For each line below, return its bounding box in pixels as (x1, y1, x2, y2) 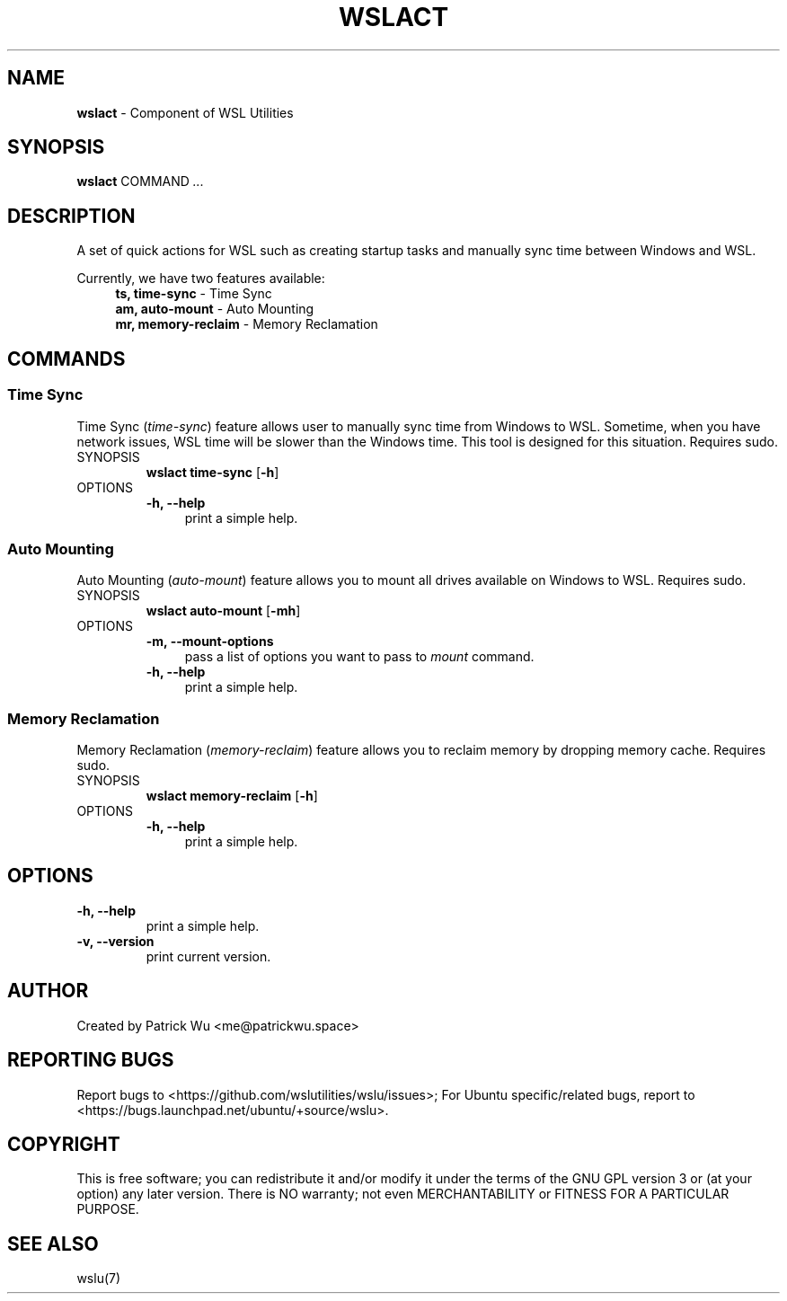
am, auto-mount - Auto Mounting (115, 301, 314, 317)
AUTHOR (7, 979, 89, 1003)
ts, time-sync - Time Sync (115, 286, 272, 302)
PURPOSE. (76, 1201, 139, 1217)
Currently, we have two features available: (76, 270, 325, 287)
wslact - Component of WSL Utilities (76, 104, 294, 120)
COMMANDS (7, 347, 126, 370)
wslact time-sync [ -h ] (146, 464, 279, 480)
